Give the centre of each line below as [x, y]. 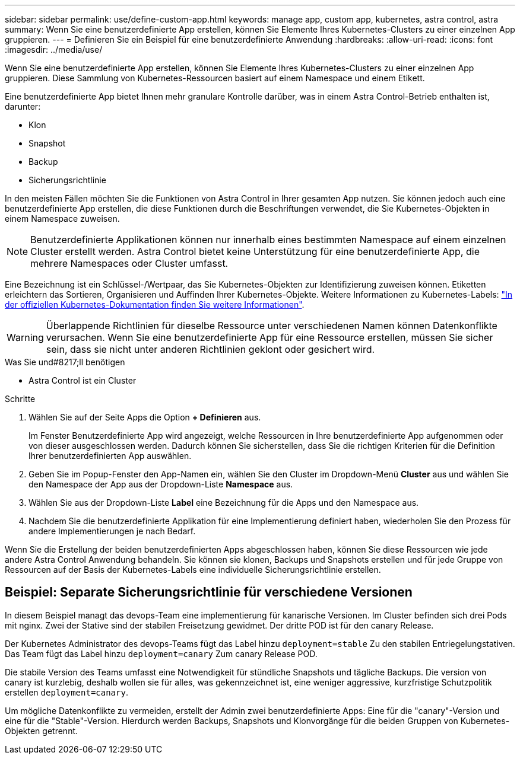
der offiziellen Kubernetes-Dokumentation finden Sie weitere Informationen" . [155, 304]
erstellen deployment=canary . [66, 692]
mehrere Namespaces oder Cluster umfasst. [129, 263]
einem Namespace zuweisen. [62, 219]
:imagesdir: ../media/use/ [54, 50]
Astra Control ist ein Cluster [83, 380]
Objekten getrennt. [42, 731]
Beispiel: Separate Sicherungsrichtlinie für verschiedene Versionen [209, 592]
